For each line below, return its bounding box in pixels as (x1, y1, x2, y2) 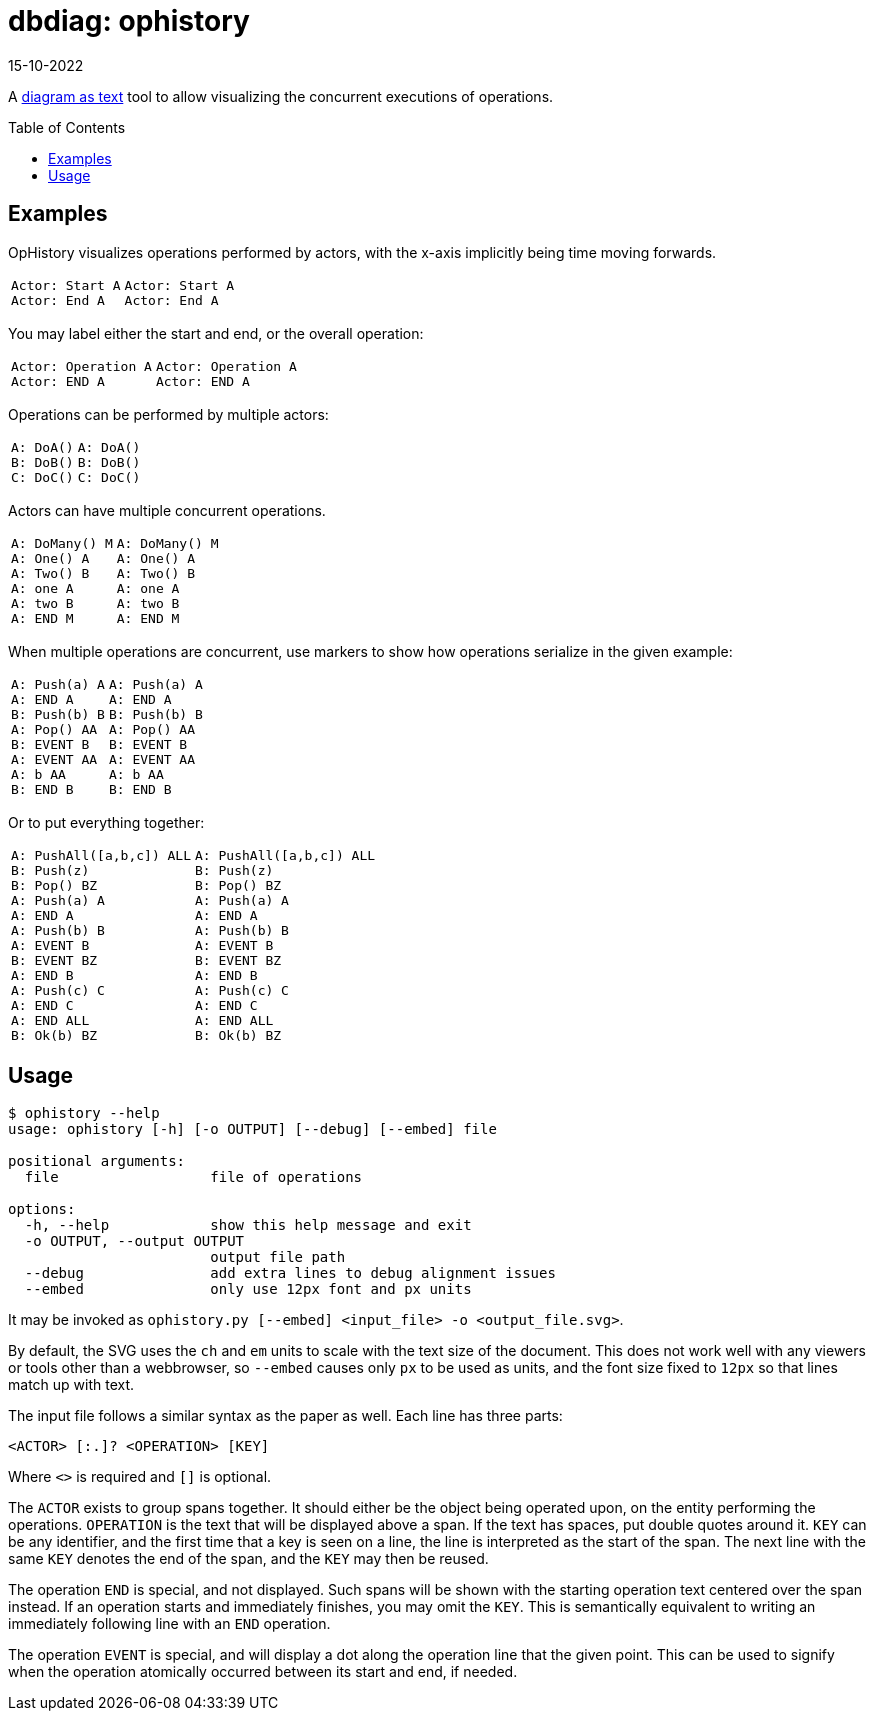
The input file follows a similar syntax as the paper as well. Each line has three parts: (8, 1407, 563, 1425)
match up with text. (8, 1376, 135, 1394)
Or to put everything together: (8, 813, 205, 831)
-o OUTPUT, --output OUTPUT (24, 1233, 245, 1250)
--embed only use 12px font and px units (24, 1281, 472, 1298)
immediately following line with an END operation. (8, 1615, 331, 1633)
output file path (210, 1249, 346, 1266)
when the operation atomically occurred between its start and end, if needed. (8, 1663, 518, 1681)
